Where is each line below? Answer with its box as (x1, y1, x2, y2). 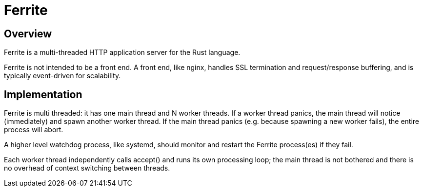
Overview (4, 27, 52, 40)
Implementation (4, 88, 82, 101)
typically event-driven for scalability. (4, 71, 121, 80)
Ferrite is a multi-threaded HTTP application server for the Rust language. (4, 48, 241, 57)
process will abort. (4, 125, 63, 134)
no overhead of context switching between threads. (4, 164, 170, 173)
